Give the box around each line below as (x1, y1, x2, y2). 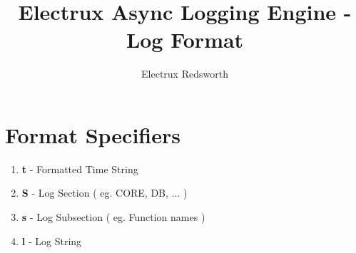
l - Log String (21, 233, 82, 248)
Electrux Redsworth (141, 66, 228, 81)
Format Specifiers (5, 120, 180, 149)
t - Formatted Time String (21, 161, 138, 176)
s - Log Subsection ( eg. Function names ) (21, 210, 205, 224)
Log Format (126, 25, 244, 54)
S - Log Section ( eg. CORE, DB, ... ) (21, 185, 188, 200)
